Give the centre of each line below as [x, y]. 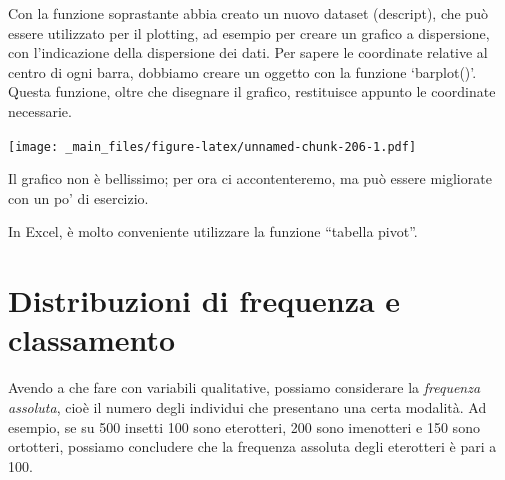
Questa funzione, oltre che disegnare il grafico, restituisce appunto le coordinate [252, 91]
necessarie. [40, 110]
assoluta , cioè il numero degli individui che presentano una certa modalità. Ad [247, 406]
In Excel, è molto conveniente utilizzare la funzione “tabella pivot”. [213, 231]
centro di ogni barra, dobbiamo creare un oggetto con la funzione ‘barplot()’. [242, 71]
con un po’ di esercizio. [78, 197]
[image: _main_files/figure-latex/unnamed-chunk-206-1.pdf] [212, 146]
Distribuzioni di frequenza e [204, 300]
